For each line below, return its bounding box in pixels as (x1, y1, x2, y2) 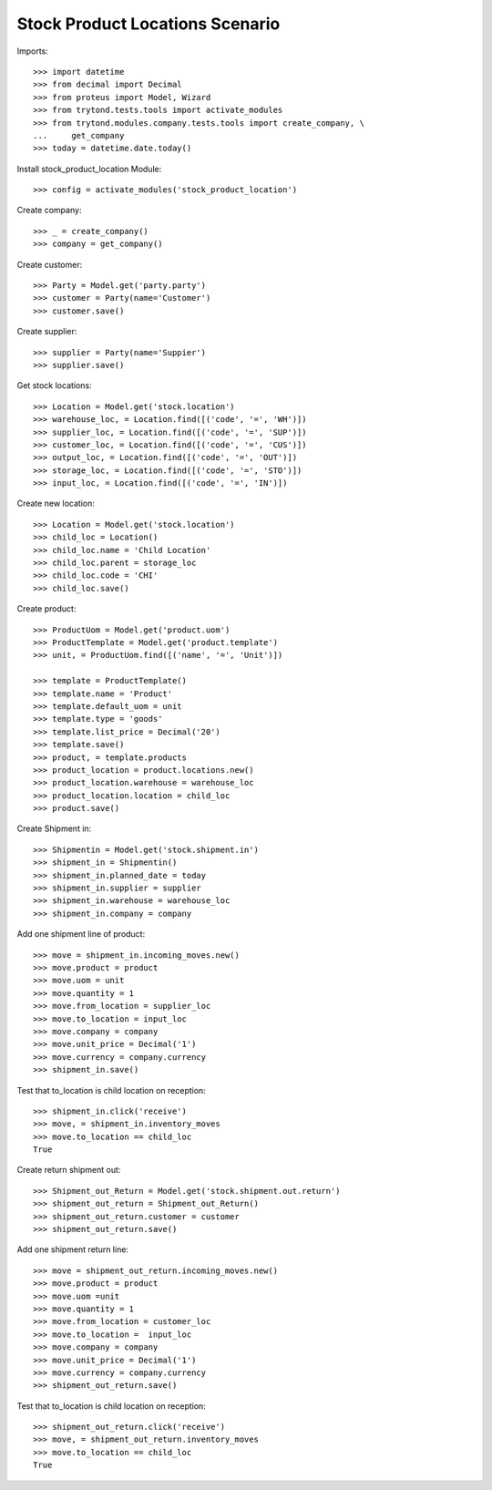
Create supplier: (16, 326, 77, 337)
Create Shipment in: (16, 823, 92, 834)
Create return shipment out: (16, 1165, 121, 1176)
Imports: (16, 46, 49, 57)
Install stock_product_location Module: (16, 163, 162, 174)
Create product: (16, 603, 77, 614)
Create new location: (16, 498, 95, 509)
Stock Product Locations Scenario (16, 14, 281, 34)
